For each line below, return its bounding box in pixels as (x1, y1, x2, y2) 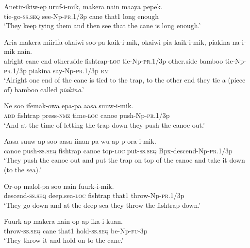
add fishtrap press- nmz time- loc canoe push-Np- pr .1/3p (4, 110, 170, 120)
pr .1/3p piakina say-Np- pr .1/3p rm (4, 65, 109, 75)
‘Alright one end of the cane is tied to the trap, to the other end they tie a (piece (4, 75, 246, 85)
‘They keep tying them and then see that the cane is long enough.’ (4, 20, 201, 31)
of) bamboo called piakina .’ (4, 84, 84, 94)
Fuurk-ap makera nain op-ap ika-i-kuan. (4, 216, 123, 226)
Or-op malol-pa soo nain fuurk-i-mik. (4, 181, 114, 191)
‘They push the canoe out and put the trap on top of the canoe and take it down (4, 155, 245, 165)
